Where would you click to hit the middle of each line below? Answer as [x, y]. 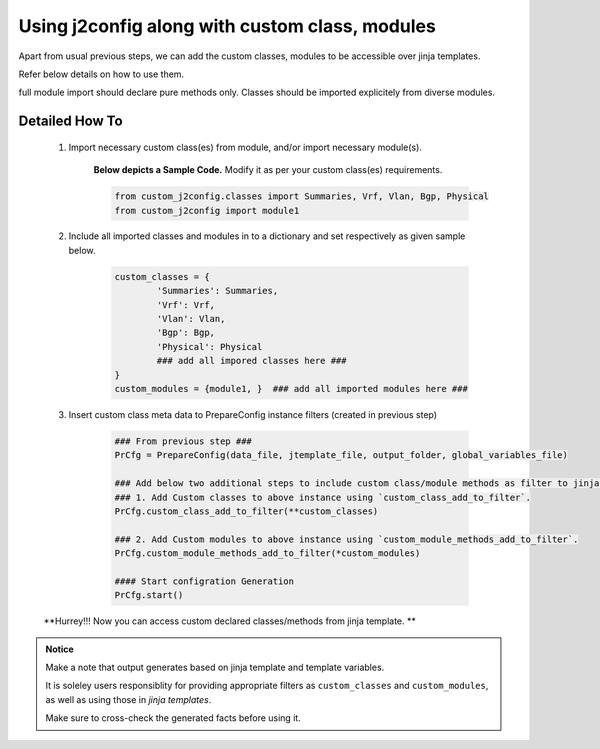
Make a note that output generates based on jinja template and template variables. [215, 667]
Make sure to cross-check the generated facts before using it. [173, 718]
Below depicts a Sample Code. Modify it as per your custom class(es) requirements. [268, 170]
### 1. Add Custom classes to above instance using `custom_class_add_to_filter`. [323, 497]
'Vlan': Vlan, [191, 319]
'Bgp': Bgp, [185, 333]
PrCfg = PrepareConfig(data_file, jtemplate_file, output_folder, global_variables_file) [341, 455]
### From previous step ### [183, 441]
